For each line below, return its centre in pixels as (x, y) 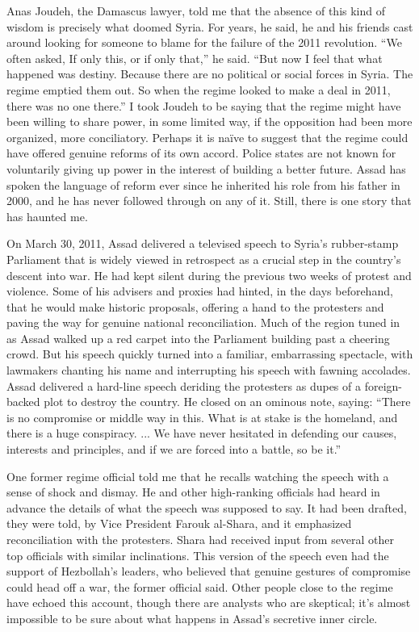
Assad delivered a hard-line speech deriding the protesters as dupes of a (184, 385)
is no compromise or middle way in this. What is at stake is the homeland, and (202, 417)
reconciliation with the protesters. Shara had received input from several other (201, 539)
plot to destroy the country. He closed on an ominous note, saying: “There (227, 402)
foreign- (383, 385)
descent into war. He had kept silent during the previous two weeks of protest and (209, 275)
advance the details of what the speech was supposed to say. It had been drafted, (207, 507)
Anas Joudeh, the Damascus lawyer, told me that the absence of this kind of (196, 10)
